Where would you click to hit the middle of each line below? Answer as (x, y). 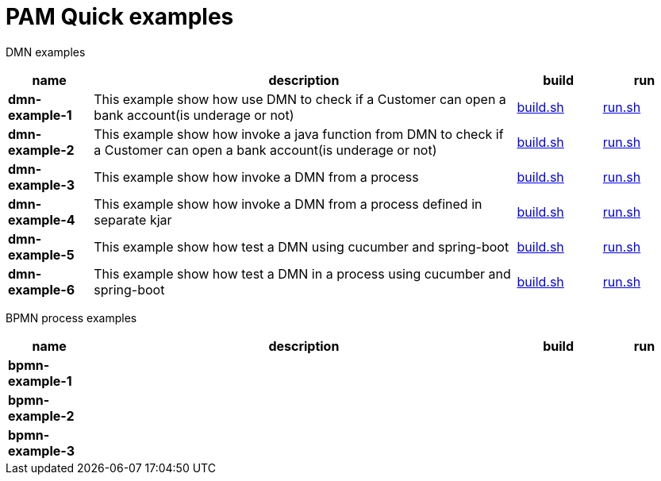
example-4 (42, 219)
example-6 (42, 289)
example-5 (41, 254)
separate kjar (133, 219)
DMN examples (46, 52)
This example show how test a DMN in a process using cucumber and (302, 273)
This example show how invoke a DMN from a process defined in (288, 204)
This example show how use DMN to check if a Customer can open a (300, 99)
